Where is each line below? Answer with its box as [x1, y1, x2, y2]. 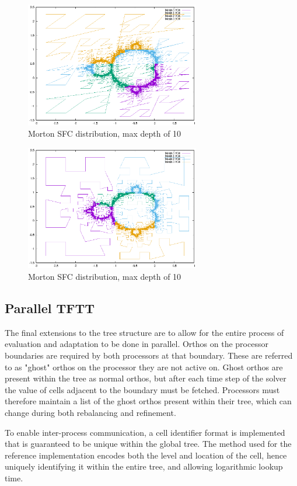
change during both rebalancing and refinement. [5, 407, 176, 419]
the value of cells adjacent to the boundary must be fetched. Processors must [5, 383, 280, 395]
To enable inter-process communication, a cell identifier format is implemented [5, 426, 285, 438]
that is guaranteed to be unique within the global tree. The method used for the [5, 438, 292, 450]
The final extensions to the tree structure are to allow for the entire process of [5, 326, 284, 338]
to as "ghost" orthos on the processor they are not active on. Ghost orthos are [5, 360, 283, 373]
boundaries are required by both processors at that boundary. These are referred [5, 349, 293, 362]
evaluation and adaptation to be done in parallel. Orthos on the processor [5, 338, 268, 350]
